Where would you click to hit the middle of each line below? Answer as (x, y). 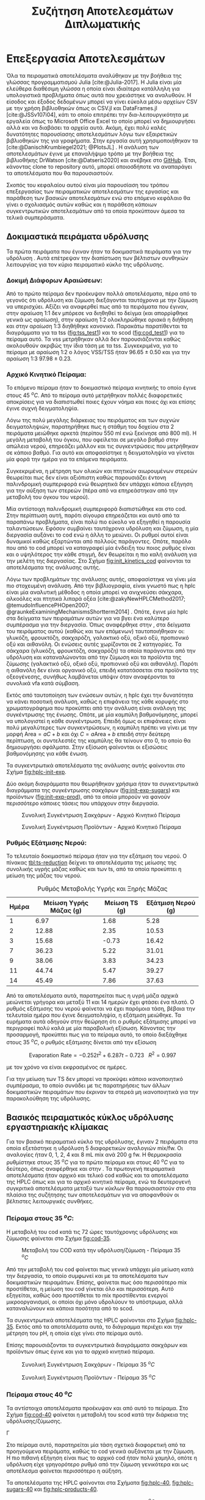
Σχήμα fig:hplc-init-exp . (37, 772)
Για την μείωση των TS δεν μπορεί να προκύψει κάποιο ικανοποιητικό (95, 1079)
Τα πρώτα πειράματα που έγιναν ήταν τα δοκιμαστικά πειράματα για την (99, 251)
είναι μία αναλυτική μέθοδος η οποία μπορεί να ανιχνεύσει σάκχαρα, (95, 592)
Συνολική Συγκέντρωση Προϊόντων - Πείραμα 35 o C (88, 1377)
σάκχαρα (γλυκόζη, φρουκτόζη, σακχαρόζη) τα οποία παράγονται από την (101, 651)
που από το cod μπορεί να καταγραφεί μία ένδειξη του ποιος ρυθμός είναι (101, 548)
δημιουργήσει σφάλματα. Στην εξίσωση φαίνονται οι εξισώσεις (87, 747)
